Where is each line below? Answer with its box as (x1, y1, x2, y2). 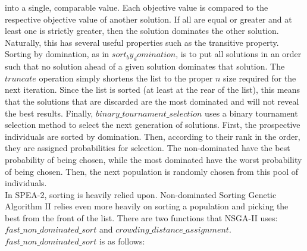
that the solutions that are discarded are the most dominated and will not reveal (5, 95, 299, 107)
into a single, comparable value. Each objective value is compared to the (5, 1, 268, 13)
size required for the (223, 71, 296, 84)
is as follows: (99, 235, 145, 247)
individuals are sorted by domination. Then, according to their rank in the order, (5, 130, 300, 142)
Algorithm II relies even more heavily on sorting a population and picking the (5, 200, 289, 212)
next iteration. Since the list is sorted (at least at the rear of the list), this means (5, 83, 300, 96)
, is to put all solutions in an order (176, 48, 302, 60)
